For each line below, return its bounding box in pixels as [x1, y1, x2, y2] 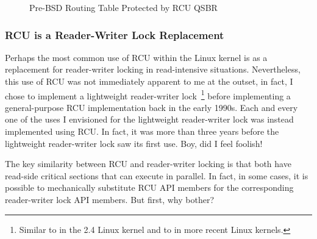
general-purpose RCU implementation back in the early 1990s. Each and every [5, 101, 298, 113]
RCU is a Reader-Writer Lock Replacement [5, 27, 224, 42]
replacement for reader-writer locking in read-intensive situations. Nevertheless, [5, 63, 301, 76]
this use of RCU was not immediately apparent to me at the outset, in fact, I [5, 75, 293, 87]
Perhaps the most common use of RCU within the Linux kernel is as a [5, 51, 268, 63]
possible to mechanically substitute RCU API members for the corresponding [5, 181, 294, 194]
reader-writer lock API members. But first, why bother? [5, 193, 215, 205]
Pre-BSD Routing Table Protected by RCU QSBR [29, 1, 218, 13]
